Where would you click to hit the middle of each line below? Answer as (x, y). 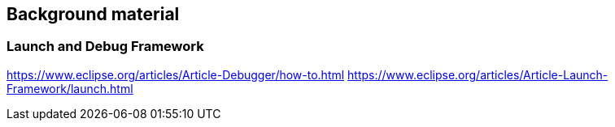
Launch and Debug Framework (105, 47)
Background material (93, 14)
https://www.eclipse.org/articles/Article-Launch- (478, 74)
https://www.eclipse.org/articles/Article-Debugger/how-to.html (176, 74)
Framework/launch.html (70, 88)
